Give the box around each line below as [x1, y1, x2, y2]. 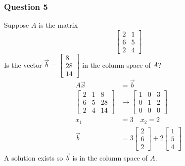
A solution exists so [4, 153, 63, 163]
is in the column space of [72, 153, 148, 163]
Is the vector [4, 59, 42, 70]
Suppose [4, 20, 29, 30]
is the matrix [39, 20, 78, 30]
